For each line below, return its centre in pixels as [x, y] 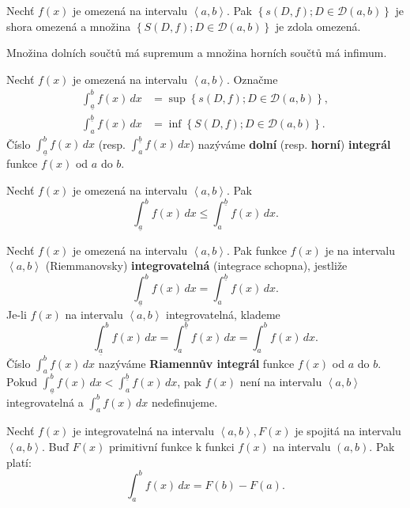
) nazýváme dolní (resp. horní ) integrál [290, 144]
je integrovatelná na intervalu [144, 431]
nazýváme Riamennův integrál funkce [196, 363]
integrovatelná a [45, 402]
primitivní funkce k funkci [171, 447]
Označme [256, 79]
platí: [19, 462]
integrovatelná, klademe [223, 314]
